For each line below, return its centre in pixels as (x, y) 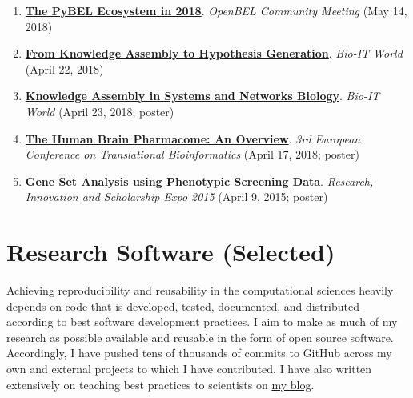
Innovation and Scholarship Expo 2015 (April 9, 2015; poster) (176, 197)
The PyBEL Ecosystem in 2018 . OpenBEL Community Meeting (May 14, (216, 10)
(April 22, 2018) (64, 68)
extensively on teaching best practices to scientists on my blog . (160, 384)
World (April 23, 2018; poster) (100, 111)
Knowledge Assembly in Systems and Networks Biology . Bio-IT (202, 96)
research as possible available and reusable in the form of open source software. (200, 337)
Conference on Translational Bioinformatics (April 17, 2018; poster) (192, 154)
